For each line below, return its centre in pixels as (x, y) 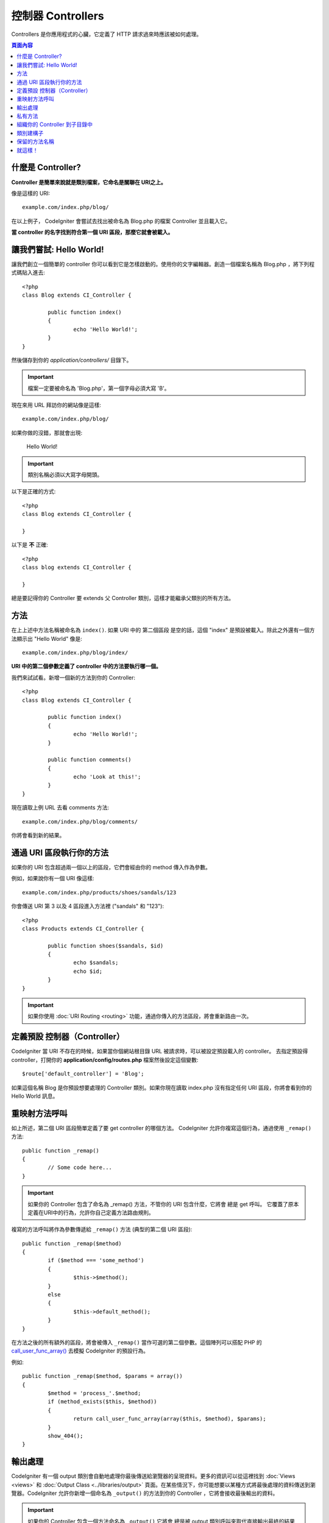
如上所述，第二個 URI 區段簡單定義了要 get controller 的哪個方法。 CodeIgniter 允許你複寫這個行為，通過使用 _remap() (161, 1128)
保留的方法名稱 (35, 142)
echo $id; (88, 971)
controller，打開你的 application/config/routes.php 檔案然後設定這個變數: (105, 1059)
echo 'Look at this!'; (107, 777)
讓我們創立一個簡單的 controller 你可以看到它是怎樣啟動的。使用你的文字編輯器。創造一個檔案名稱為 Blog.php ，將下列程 (163, 264)
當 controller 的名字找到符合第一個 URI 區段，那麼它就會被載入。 (92, 232)
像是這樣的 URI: (31, 193)
